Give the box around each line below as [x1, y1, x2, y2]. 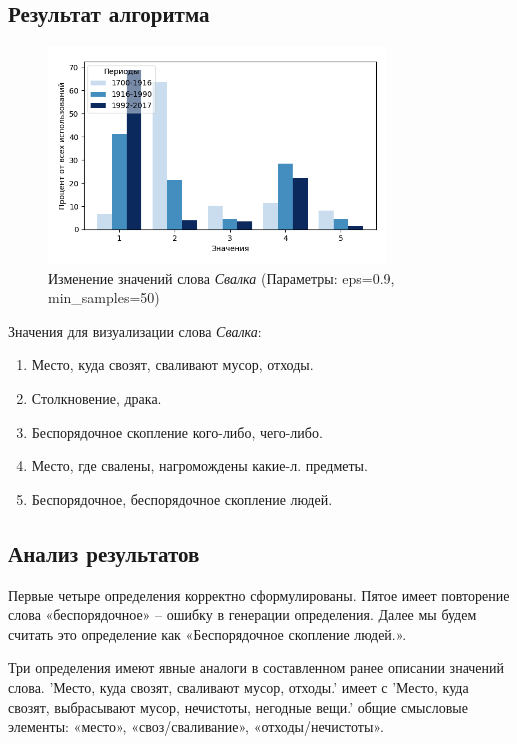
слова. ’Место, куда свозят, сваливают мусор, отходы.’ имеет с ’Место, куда [8, 676, 469, 697]
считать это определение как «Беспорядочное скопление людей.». [8, 623, 407, 644]
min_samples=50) [48, 287, 160, 308]
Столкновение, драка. [31, 388, 162, 409]
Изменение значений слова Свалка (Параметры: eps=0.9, [48, 267, 395, 288]
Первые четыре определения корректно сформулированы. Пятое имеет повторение [8, 584, 510, 605]
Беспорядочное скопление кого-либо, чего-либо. [31, 421, 323, 442]
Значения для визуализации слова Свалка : [8, 320, 262, 341]
